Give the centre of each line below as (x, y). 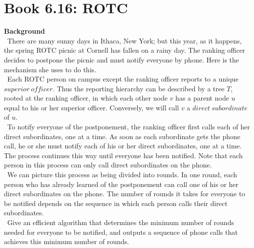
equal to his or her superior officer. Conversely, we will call (92, 107)
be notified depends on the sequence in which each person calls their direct (116, 203)
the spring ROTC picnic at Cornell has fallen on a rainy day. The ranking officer (125, 50)
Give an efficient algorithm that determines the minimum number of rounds (120, 222)
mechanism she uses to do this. (50, 69)
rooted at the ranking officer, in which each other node (86, 98)
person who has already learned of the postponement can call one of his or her (121, 184)
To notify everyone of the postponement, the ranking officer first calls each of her (128, 127)
